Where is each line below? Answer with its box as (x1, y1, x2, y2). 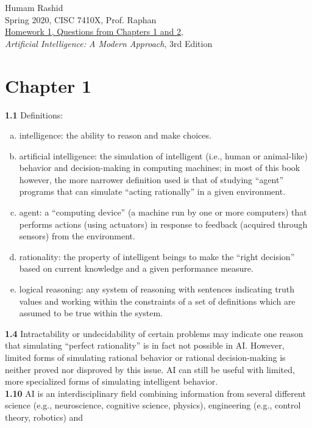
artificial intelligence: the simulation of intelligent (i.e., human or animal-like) (19, 149, 308, 162)
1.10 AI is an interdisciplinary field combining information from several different (5, 386, 306, 399)
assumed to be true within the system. (19, 306, 163, 319)
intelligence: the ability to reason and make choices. (19, 129, 211, 142)
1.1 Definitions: (5, 108, 63, 121)
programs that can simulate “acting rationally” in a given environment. (19, 185, 286, 198)
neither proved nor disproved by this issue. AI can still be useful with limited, (5, 363, 295, 375)
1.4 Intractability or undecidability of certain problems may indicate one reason (5, 327, 303, 339)
